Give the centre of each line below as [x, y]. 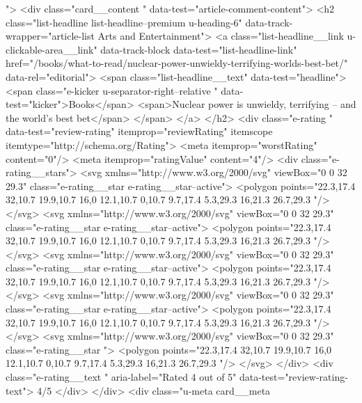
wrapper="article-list [50, 36]
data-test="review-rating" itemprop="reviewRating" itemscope [139, 131]
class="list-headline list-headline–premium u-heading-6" [124, 22]
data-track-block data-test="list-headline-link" [199, 49]
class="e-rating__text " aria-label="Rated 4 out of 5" [121, 377]
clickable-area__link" [52, 49]
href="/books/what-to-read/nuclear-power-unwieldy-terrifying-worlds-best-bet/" [177, 63]
